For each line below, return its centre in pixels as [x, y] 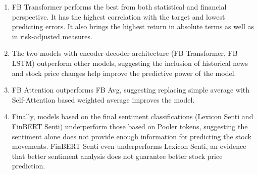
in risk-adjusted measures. [52, 36]
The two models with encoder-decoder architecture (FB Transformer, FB [125, 53]
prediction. [29, 166]
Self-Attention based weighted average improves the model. [103, 99]
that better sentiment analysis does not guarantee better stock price [117, 156]
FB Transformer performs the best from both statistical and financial [119, 7]
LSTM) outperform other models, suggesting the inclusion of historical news [130, 63]
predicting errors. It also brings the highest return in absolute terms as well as [133, 26]
